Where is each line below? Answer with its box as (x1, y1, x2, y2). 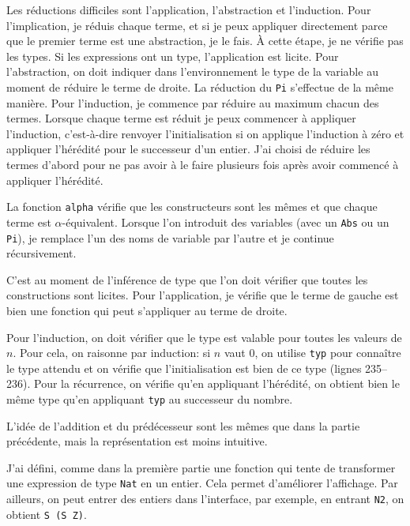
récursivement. (6, 245, 77, 261)
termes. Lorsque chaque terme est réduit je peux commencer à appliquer (6, 110, 356, 126)
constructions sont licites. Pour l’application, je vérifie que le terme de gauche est (6, 287, 399, 303)
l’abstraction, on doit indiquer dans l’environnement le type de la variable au (6, 63, 378, 80)
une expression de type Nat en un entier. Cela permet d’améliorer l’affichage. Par (6, 475, 398, 491)
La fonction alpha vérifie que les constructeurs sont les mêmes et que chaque (6, 198, 378, 215)
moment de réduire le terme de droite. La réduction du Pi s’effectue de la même (6, 78, 393, 95)
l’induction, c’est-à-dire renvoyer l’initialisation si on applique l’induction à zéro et (6, 125, 404, 141)
